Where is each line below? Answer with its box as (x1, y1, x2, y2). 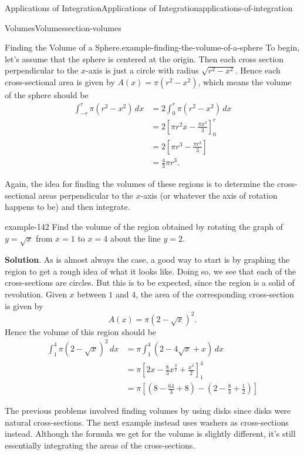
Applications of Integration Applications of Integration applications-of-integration (5, 2, 293, 14)
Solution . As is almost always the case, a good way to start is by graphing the (5, 253, 290, 266)
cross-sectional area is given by (5, 75, 115, 88)
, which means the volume (198, 75, 292, 88)
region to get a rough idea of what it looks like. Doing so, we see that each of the (5, 265, 296, 277)
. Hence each (235, 64, 281, 76)
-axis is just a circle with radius (86, 64, 199, 76)
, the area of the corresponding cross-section (136, 288, 294, 300)
